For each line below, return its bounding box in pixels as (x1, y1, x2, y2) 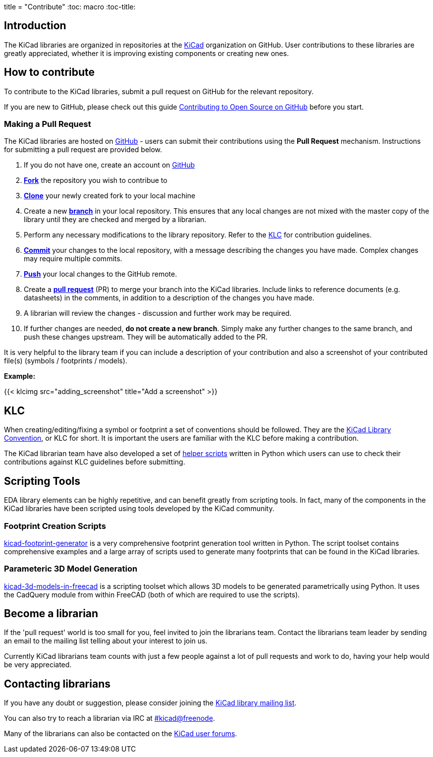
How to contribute (4, 66, 95, 79)
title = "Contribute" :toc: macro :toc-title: (4, 2, 136, 11)
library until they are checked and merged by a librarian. (24, 215, 207, 224)
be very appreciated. (4, 660, 72, 669)
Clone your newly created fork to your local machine (24, 191, 196, 200)
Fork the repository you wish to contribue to (24, 176, 167, 185)
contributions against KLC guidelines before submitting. (4, 458, 185, 466)
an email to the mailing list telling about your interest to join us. (4, 637, 208, 645)
